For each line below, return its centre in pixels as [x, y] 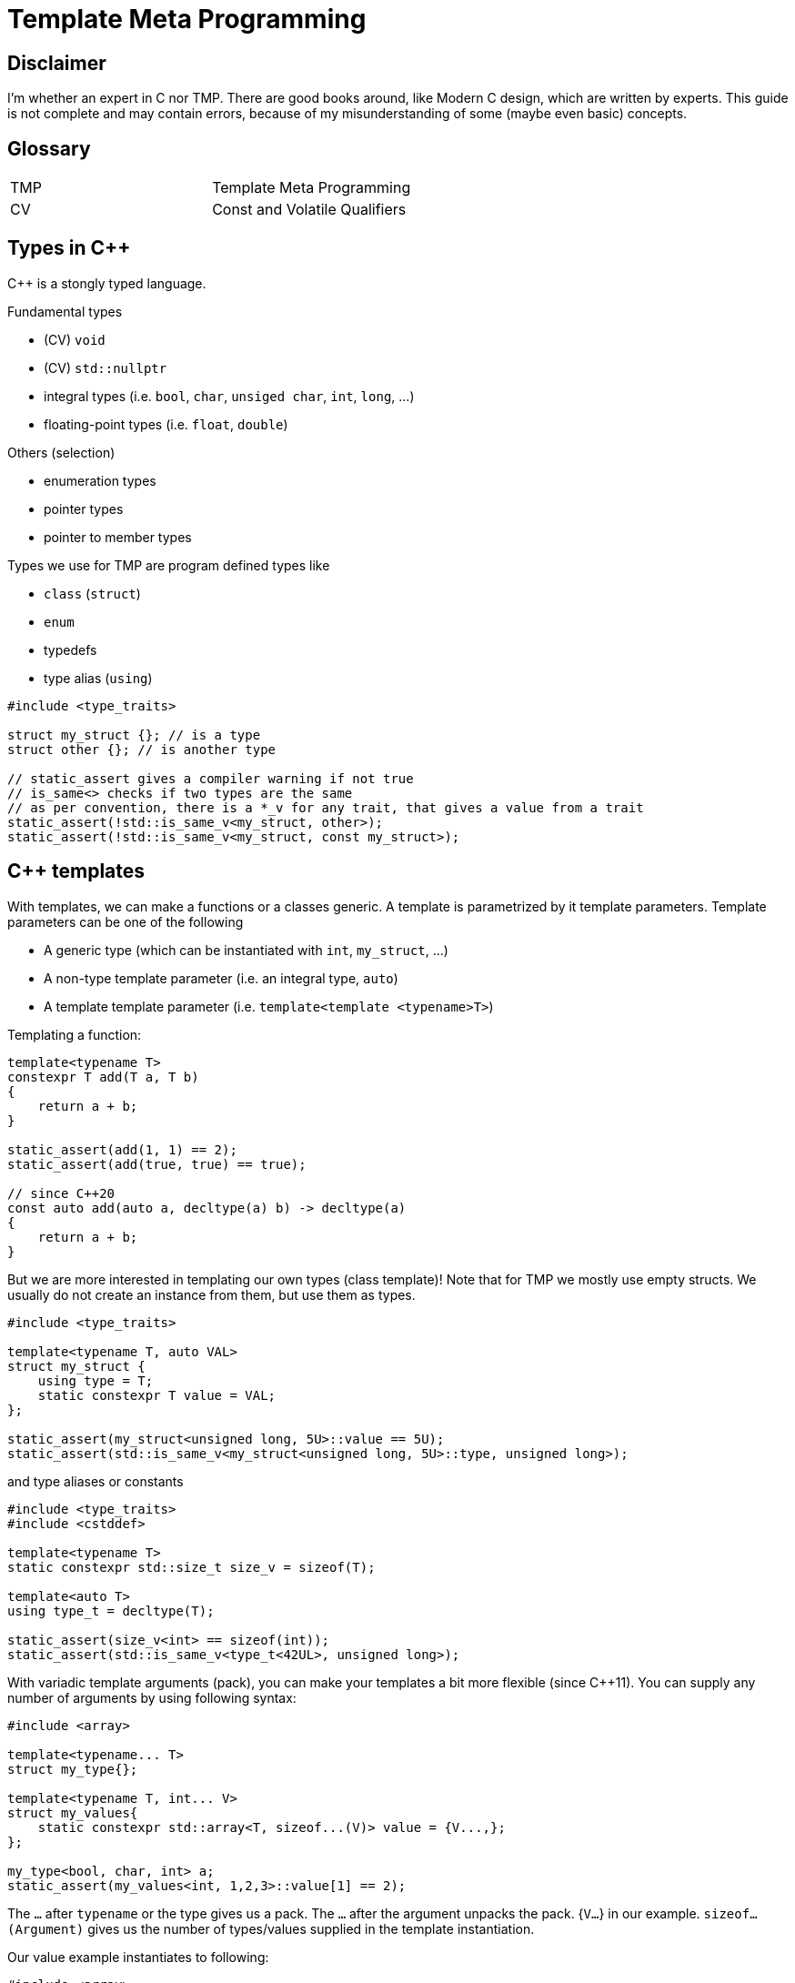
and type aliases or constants [96, 1481]
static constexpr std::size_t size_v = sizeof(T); [191, 1567]
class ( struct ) [92, 593]
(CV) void [75, 339]
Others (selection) [61, 452]
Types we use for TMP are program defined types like [169, 565]
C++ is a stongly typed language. [107, 283]
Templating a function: [75, 1034]
